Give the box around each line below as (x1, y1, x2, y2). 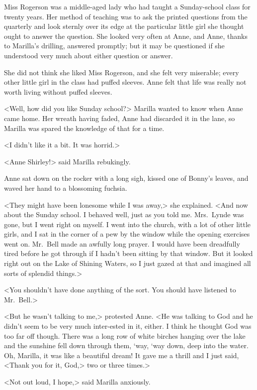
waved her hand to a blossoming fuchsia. (4, 182, 127, 193)
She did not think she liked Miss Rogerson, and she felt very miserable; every (4, 67, 239, 77)
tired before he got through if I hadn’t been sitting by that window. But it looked (4, 248, 253, 259)
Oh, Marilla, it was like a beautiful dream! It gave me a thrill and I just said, (4, 350, 239, 360)
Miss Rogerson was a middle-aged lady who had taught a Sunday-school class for (4, 1, 251, 11)
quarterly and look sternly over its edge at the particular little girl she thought (4, 21, 244, 31)
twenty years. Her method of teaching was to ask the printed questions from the (4, 11, 248, 21)
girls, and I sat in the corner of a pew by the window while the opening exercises (4, 229, 250, 239)
